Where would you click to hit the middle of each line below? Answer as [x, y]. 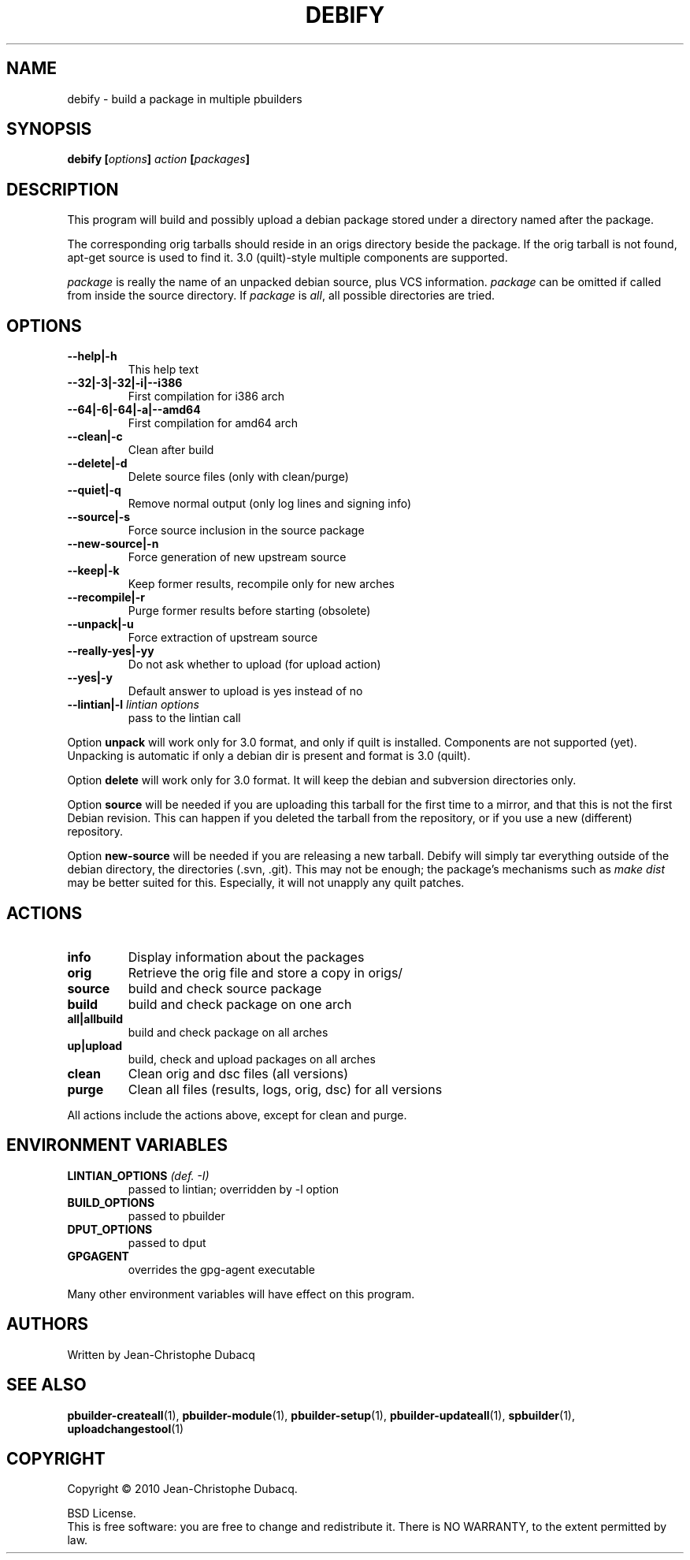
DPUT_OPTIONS [110, 1229]
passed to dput [167, 1242]
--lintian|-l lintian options [133, 705]
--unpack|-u [100, 624]
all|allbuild [95, 1018]
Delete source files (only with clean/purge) [238, 477]
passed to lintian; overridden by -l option [234, 1189]
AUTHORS [48, 1324]
